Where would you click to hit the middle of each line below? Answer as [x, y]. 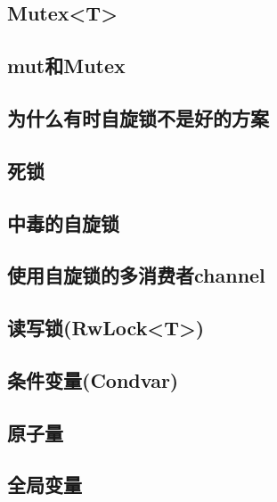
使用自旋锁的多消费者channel [136, 275]
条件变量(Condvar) [93, 379]
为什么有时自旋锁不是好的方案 [138, 117]
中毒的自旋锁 [63, 222]
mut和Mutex [66, 66]
